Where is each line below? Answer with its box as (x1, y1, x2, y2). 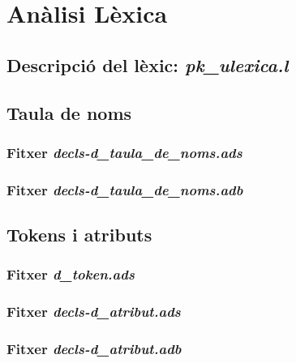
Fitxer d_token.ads (6, 264, 135, 284)
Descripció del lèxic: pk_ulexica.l (6, 52, 289, 77)
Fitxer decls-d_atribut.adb (6, 339, 182, 359)
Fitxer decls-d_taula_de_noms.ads (6, 142, 242, 162)
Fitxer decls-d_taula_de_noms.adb (6, 179, 243, 199)
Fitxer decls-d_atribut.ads (6, 301, 181, 322)
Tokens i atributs (6, 222, 152, 247)
